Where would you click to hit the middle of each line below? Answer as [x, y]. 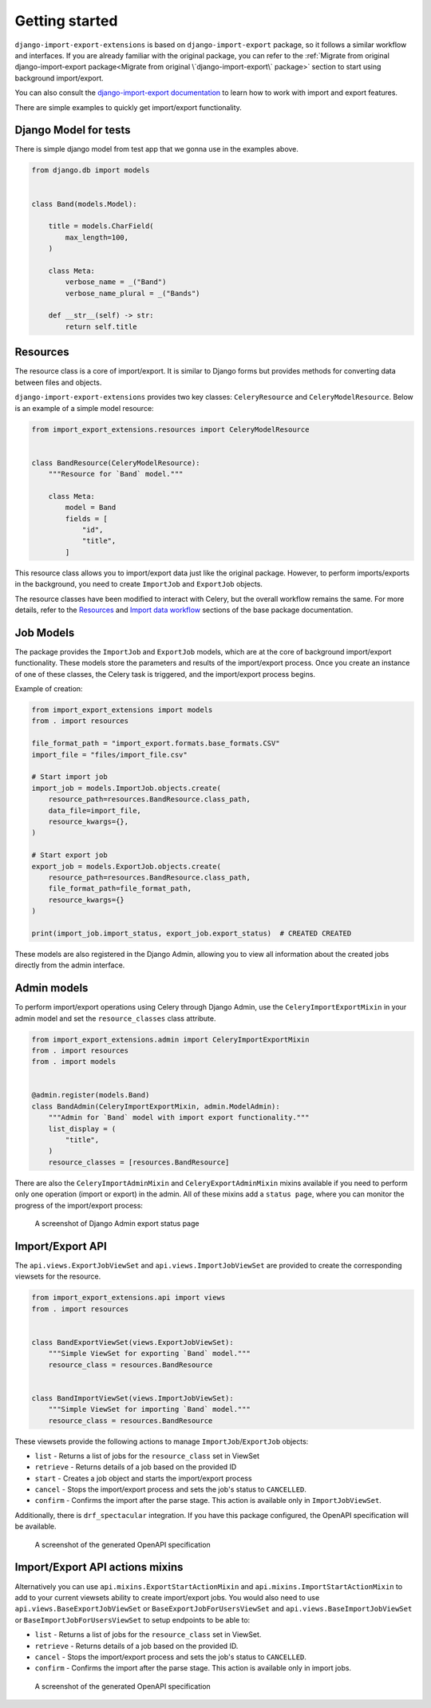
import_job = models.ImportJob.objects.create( [126, 788]
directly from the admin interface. [70, 965]
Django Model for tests [73, 130]
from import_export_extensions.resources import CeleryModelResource [170, 429]
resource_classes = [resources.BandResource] [139, 1162]
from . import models [74, 1062]
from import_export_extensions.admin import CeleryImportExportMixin [170, 1039]
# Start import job [69, 777]
